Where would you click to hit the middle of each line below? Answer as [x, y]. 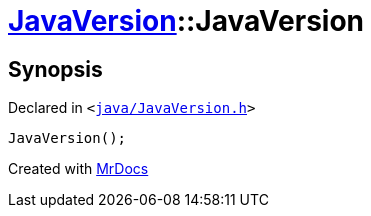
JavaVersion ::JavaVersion [186, 21]
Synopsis [55, 69]
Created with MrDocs [78, 169]
